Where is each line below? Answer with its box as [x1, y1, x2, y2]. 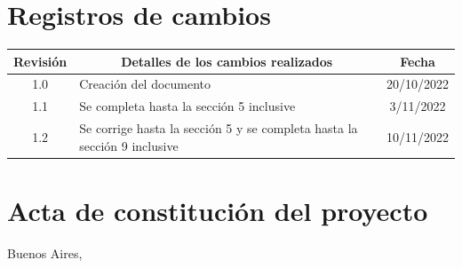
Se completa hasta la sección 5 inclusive [79, 97, 296, 115]
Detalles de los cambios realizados [121, 51, 333, 70]
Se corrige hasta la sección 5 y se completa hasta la [79, 119, 358, 138]
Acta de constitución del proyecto [7, 193, 428, 229]
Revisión [13, 51, 68, 70]
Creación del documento [79, 75, 211, 93]
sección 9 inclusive [79, 136, 179, 154]
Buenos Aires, [7, 243, 83, 262]
